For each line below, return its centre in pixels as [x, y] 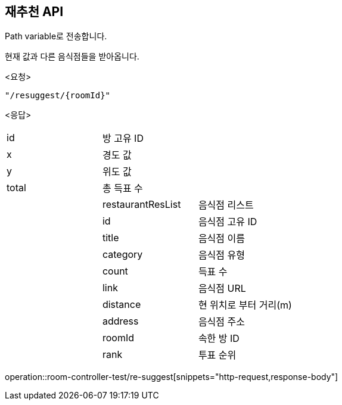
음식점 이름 [221, 239]
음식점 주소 [221, 322]
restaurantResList [142, 205]
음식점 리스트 [226, 205]
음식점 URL [222, 289]
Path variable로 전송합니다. [56, 36]
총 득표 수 [122, 189]
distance [122, 305]
